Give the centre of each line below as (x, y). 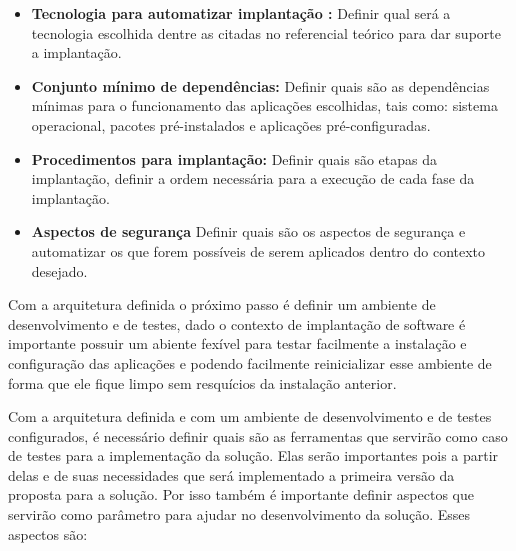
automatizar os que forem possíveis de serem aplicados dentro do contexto (258, 250)
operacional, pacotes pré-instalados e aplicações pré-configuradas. (231, 124)
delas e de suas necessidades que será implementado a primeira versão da (231, 474)
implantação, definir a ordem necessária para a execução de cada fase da (253, 178)
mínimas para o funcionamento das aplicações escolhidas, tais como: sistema (264, 105)
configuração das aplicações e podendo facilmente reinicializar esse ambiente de (250, 362)
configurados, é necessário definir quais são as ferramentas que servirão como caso (258, 435)
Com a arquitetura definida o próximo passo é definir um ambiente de (222, 304)
